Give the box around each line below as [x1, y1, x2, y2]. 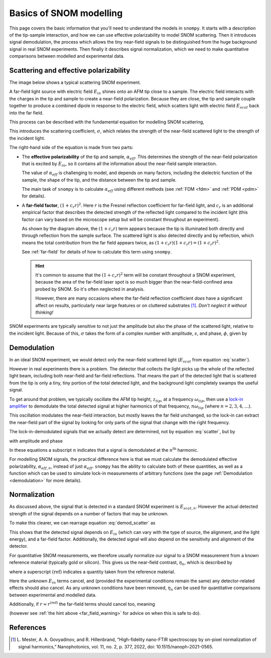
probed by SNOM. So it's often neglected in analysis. [35, 286, 145, 292]
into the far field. [9, 109, 44, 115]
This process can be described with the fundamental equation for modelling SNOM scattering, [9, 118, 204, 125]
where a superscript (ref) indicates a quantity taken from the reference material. [9, 569, 176, 575]
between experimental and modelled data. [9, 592, 97, 598]
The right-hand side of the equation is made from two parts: [9, 145, 133, 151]
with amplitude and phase [9, 438, 63, 444]
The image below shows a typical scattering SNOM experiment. [9, 79, 141, 85]
